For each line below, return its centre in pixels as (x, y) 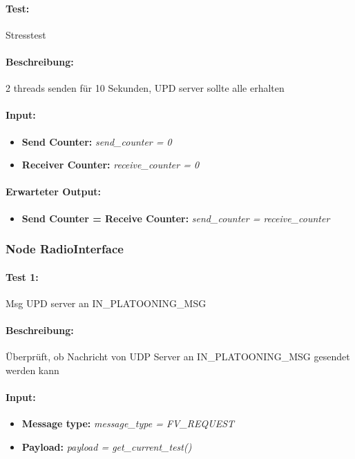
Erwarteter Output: (54, 192)
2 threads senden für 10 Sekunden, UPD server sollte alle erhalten (145, 88)
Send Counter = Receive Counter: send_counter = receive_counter (176, 218)
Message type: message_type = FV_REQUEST (128, 423)
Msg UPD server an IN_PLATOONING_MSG (106, 303)
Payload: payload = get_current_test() (107, 446)
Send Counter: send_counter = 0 (97, 141)
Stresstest (26, 34)
